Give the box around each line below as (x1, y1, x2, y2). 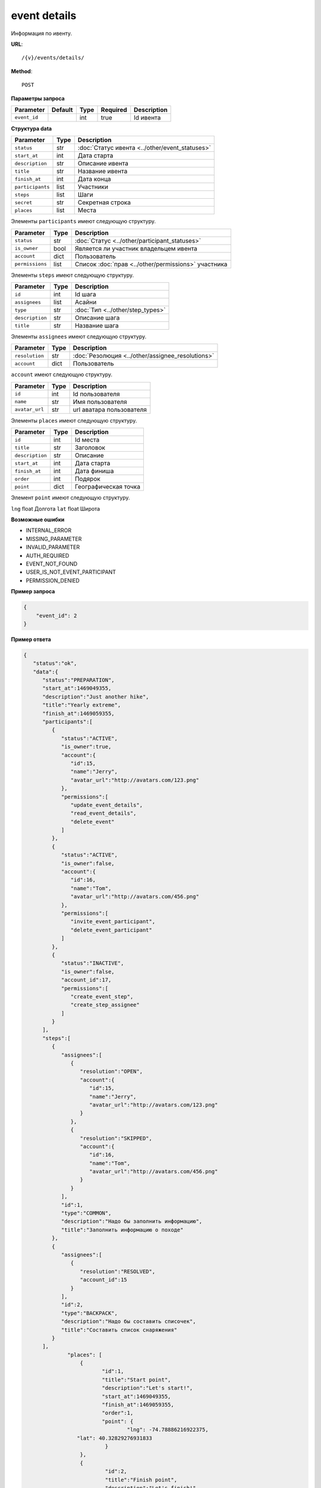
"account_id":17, (61, 977, 112, 983)
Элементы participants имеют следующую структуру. (11, 218, 156, 225)
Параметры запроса (11, 95, 65, 102)
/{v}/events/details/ (21, 54, 84, 61)
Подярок (74, 475, 100, 483)
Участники (77, 183, 108, 191)
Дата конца (77, 175, 111, 183)
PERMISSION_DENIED (26, 577, 80, 584)
